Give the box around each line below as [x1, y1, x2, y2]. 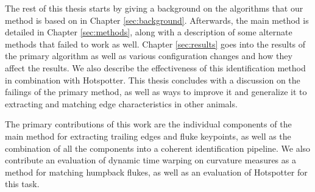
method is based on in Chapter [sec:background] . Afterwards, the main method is [5, 13, 309, 26]
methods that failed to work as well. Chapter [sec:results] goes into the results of [5, 37, 306, 50]
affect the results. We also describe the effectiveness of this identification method [5, 61, 306, 74]
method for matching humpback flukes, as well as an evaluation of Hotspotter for [5, 165, 308, 178]
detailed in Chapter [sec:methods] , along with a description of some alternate [5, 26, 292, 38]
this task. [5, 177, 40, 190]
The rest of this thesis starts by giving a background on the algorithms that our [5, 2, 303, 14]
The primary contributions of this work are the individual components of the [5, 118, 292, 130]
